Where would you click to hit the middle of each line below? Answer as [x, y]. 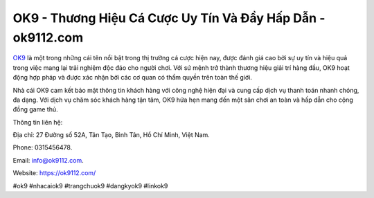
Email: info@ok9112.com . [48, 160]
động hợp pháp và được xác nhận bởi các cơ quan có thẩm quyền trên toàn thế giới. [133, 78]
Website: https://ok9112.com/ [54, 173]
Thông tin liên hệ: [38, 122]
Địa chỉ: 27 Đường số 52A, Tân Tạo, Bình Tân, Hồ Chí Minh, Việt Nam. [112, 135]
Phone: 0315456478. [43, 147]
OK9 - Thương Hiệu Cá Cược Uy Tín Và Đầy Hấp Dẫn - [169, 18]
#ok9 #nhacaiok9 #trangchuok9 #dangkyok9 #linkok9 [90, 186]
